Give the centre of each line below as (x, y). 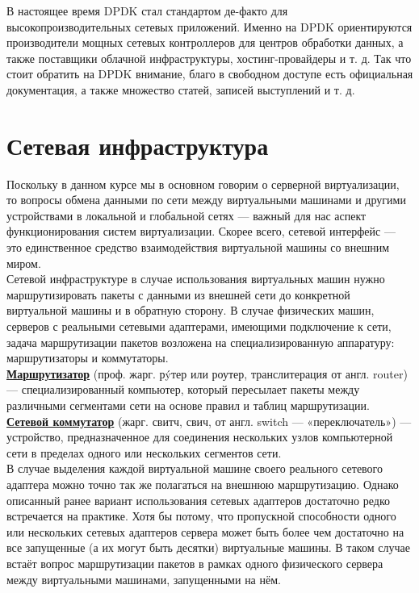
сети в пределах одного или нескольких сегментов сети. (144, 452)
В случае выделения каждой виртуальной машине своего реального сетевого (195, 468)
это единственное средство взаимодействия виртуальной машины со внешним (198, 247)
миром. (24, 263)
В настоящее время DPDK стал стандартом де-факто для (147, 10)
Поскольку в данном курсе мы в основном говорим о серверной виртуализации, (203, 184)
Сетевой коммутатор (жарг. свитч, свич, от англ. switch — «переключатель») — (209, 421)
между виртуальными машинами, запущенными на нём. (144, 579)
